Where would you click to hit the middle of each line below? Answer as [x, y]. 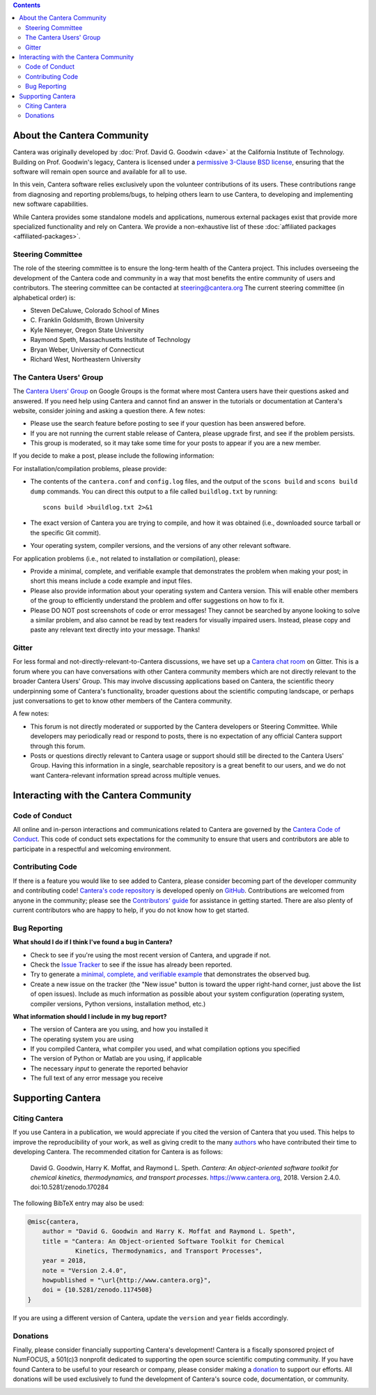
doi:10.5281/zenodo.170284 [70, 1187]
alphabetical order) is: [44, 297]
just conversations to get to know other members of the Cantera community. [123, 701]
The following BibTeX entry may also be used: [78, 1203]
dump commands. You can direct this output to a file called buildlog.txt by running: [154, 491]
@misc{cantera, [53, 1222]
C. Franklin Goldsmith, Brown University [87, 320]
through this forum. [58, 746]
